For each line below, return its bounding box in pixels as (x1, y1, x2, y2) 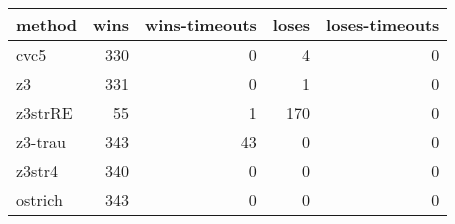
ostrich (16, 188, 63, 211)
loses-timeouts (326, 13, 440, 36)
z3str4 (16, 159, 58, 182)
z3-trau (16, 130, 66, 153)
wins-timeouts (144, 13, 257, 36)
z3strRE (16, 101, 73, 124)
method (16, 13, 78, 36)
